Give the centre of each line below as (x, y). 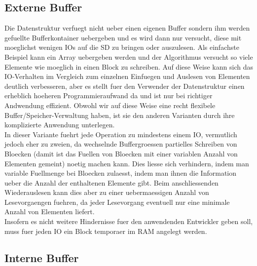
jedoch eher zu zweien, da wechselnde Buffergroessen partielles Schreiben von (121, 144)
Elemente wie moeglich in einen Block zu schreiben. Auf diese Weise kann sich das (129, 66)
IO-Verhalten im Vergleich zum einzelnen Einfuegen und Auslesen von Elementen (127, 76)
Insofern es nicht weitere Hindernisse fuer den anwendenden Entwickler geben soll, (129, 221)
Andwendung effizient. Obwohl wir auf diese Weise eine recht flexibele (110, 105)
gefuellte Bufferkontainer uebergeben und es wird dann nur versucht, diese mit (123, 37)
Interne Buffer (42, 257)
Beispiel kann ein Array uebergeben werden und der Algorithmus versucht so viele (129, 57)
